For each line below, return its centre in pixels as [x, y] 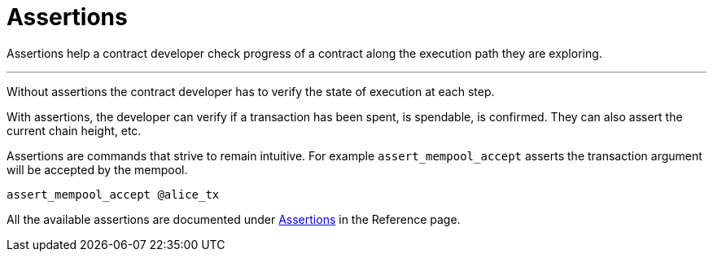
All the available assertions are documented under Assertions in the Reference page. [234, 219]
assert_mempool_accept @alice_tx [113, 194]
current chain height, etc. [74, 130]
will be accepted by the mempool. [97, 169]
